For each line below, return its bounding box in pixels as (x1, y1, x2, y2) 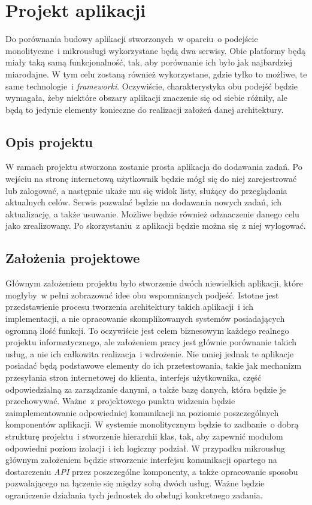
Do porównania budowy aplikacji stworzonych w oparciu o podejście (5, 32, 258, 45)
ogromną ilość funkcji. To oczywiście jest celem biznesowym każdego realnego (5, 324, 289, 336)
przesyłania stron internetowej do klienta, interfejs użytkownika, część (5, 371, 262, 383)
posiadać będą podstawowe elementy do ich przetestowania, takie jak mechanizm (5, 359, 302, 372)
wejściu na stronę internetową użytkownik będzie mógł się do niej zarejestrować (5, 172, 297, 185)
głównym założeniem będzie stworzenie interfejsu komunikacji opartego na (5, 453, 277, 466)
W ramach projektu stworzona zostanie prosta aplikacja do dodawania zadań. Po (5, 160, 302, 173)
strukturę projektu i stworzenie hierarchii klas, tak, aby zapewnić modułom (5, 429, 283, 442)
